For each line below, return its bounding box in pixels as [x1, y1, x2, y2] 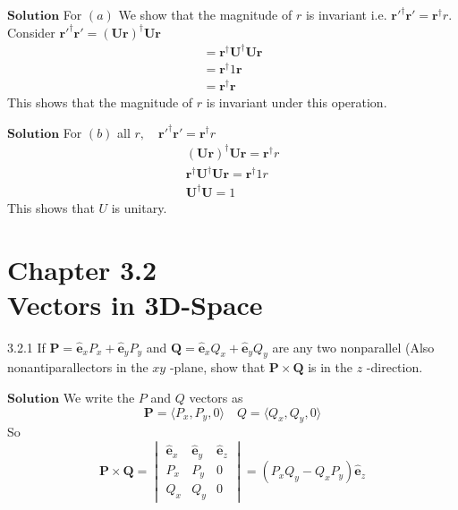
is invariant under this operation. [206, 92, 387, 111]
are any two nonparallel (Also [272, 337, 435, 356]
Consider [7, 22, 55, 41]
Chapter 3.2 [7, 251, 157, 287]
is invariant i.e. [305, 5, 387, 23]
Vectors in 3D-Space [7, 285, 263, 322]
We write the [63, 388, 135, 407]
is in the [308, 358, 353, 377]
